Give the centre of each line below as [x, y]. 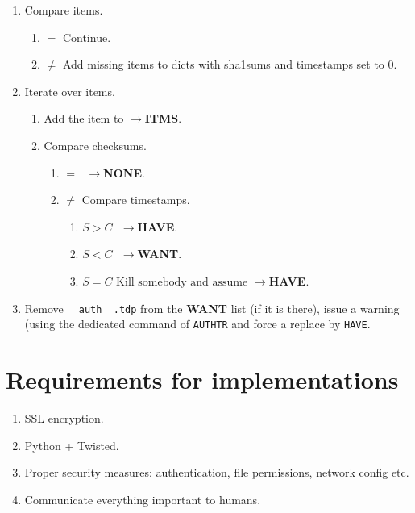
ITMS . [163, 118]
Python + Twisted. [72, 445]
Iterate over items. [70, 91]
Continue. [87, 37]
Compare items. [64, 10]
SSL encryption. [64, 417]
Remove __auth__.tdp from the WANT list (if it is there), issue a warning [212, 308]
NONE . [124, 172]
